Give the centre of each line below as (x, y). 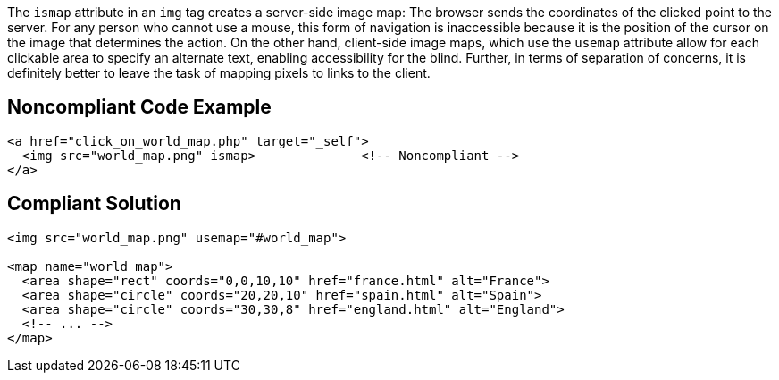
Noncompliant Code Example (139, 107)
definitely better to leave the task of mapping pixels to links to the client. (219, 73)
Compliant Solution (94, 204)
